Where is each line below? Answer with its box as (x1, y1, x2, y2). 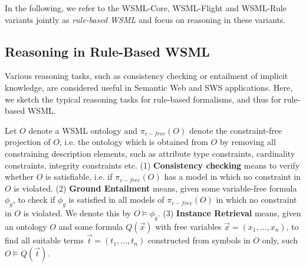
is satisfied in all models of (68, 193, 164, 206)
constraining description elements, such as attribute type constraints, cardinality (5, 147, 295, 159)
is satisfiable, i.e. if (45, 170, 113, 183)
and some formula (58, 220, 123, 232)
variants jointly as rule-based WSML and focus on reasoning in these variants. (5, 13, 286, 25)
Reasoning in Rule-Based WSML (5, 42, 210, 60)
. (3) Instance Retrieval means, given (157, 207, 301, 219)
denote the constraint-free (189, 124, 282, 136)
